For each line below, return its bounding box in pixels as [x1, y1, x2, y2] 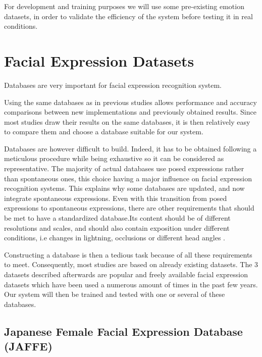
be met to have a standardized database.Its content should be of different [4, 213, 231, 223]
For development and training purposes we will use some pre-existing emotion [4, 1, 244, 11]
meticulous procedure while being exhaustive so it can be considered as [4, 153, 224, 164]
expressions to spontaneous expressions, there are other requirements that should [4, 202, 254, 213]
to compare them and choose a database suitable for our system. [4, 126, 203, 137]
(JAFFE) [4, 338, 53, 354]
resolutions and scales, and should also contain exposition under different [4, 222, 230, 233]
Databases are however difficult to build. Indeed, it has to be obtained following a [4, 143, 257, 154]
